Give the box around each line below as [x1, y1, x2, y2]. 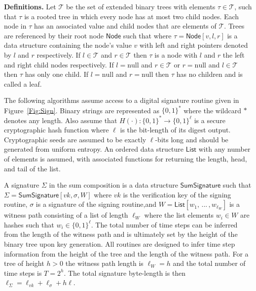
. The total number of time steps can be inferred [91, 219, 238, 229]
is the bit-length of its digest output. [120, 125, 231, 135]
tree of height [4, 258, 44, 268]
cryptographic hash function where [4, 125, 109, 135]
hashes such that [4, 219, 54, 229]
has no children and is [176, 69, 243, 79]
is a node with [154, 49, 198, 60]
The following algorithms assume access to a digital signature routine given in [4, 95, 239, 105]
